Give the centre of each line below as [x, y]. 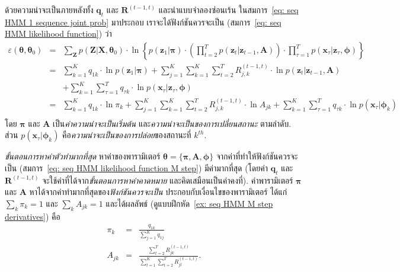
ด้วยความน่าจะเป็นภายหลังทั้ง [49, 9]
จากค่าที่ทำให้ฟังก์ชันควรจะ [257, 156]
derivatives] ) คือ [33, 216]
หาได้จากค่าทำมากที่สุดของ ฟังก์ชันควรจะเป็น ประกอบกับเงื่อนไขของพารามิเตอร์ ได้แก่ [158, 192]
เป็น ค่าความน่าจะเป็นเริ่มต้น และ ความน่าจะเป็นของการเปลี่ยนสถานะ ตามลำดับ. [172, 123]
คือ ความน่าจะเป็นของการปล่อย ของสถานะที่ [127, 135]
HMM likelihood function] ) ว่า [58, 33]
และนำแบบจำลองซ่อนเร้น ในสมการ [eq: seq [228, 9]
